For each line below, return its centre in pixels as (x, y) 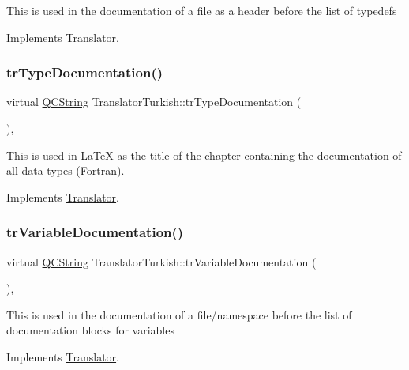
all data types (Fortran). (66, 170)
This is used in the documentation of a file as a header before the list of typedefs (202, 10)
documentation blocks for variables (90, 330)
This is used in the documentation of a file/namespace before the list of (179, 314)
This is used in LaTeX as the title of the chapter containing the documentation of (204, 155)
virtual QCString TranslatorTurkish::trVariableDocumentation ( (161, 261)
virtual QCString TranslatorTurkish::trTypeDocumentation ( (154, 102)
